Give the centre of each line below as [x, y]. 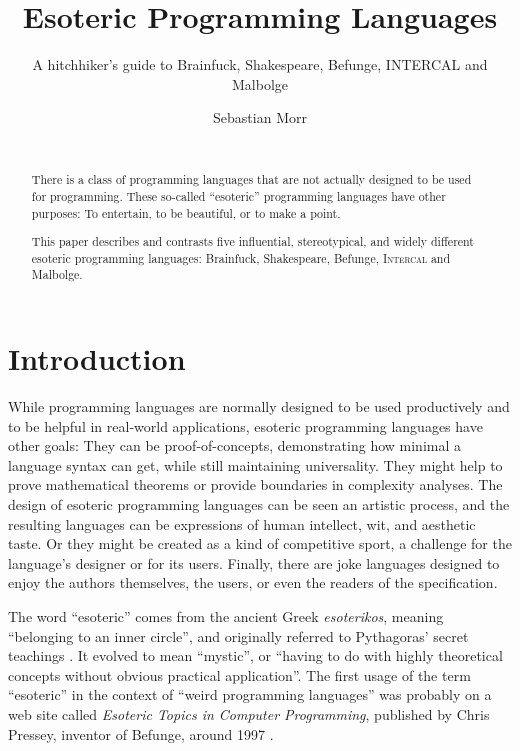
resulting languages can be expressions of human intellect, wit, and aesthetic [242, 523]
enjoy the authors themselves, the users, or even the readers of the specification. [253, 582]
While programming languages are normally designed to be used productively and [259, 406]
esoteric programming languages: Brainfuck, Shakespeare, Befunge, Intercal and [241, 257]
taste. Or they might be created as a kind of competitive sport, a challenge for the [260, 543]
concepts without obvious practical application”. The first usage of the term [239, 674]
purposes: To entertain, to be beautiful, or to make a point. [186, 212]
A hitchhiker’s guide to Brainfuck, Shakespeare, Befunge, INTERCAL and [260, 64]
